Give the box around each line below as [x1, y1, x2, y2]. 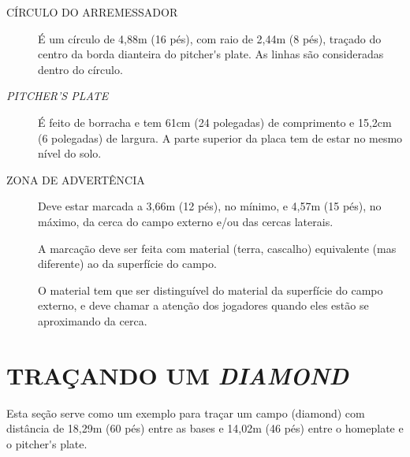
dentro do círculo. [38, 61, 123, 77]
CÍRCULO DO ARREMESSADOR [6, 4, 178, 20]
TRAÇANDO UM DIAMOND [6, 359, 349, 392]
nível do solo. [38, 145, 102, 162]
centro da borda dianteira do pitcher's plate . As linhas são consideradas [38, 46, 384, 62]
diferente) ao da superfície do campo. [38, 255, 217, 272]
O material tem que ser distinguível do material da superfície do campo [38, 281, 383, 298]
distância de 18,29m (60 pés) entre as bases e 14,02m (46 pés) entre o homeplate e [6, 420, 404, 437]
